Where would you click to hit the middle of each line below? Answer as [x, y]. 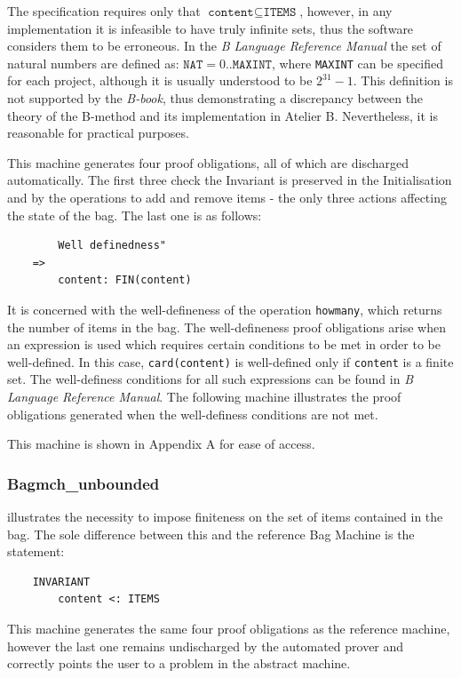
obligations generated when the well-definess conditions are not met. [193, 414]
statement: [36, 551]
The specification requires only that [104, 11]
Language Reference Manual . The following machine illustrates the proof [204, 397]
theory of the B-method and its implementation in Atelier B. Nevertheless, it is [223, 115]
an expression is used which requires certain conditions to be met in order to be [224, 344]
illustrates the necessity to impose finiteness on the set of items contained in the [225, 517]
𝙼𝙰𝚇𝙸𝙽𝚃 [252, 64]
